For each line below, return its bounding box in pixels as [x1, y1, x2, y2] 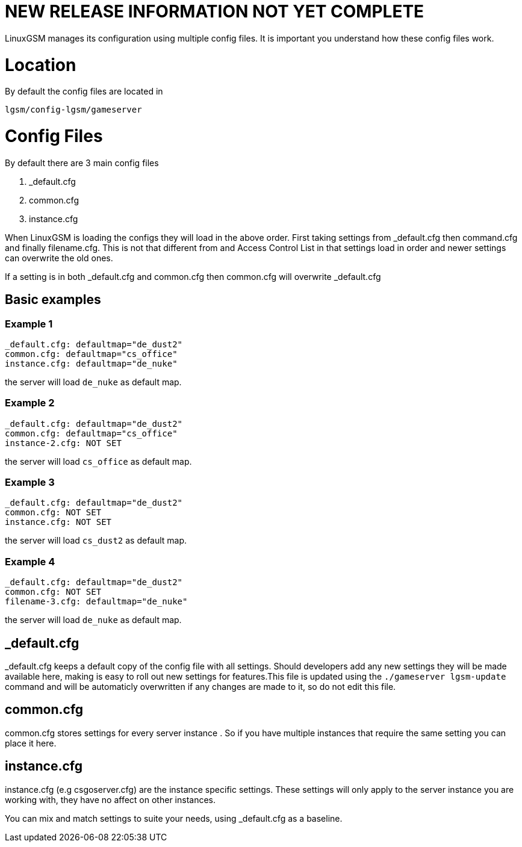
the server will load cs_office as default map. [5, 456, 192, 467]
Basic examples [5, 292, 101, 308]
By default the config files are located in [5, 86, 163, 97]
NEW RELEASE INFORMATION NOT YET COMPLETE [5, 1, 424, 22]
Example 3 [5, 476, 55, 489]
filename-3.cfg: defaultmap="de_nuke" [5, 597, 188, 607]
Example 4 [5, 555, 55, 568]
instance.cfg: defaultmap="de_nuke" [5, 358, 178, 368]
